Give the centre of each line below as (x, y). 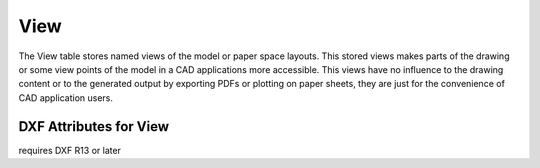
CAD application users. (66, 97)
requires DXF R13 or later (70, 150)
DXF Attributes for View (94, 126)
